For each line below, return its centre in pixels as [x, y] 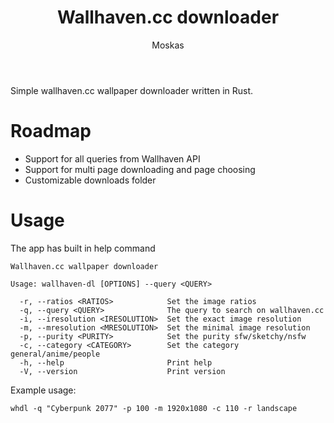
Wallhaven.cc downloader [168, 17]
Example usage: [43, 390]
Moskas [168, 45]
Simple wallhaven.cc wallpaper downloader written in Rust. [132, 90]
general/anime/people [55, 354]
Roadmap [51, 131]
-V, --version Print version [122, 371]
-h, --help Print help [116, 362]
